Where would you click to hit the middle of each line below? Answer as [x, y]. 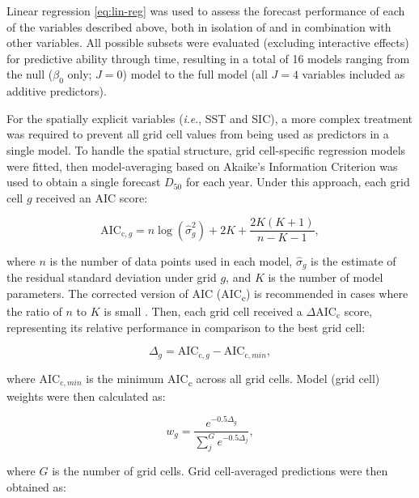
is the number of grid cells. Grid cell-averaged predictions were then [220, 471]
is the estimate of [353, 260]
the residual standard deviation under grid [112, 277]
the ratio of [34, 311]
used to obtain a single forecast [84, 182]
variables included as [353, 74]
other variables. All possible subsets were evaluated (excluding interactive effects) [208, 43]
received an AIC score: [92, 197]
